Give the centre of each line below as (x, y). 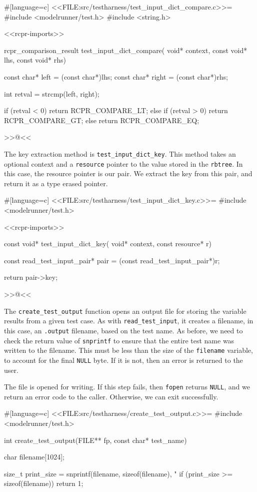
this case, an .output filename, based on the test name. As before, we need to (123, 330)
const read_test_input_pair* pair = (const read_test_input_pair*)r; (112, 260)
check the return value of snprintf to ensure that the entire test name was (119, 340)
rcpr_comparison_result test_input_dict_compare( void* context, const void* (126, 50)
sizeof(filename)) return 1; (44, 483)
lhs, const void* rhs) (35, 60)
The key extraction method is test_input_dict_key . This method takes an (120, 153)
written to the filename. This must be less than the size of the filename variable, (128, 350)
